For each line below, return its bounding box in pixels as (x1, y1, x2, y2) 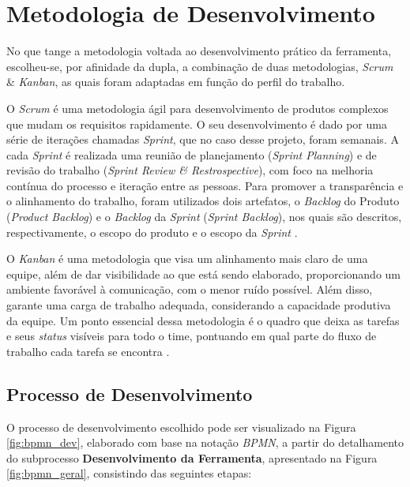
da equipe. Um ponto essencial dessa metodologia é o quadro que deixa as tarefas (6, 312, 400, 328)
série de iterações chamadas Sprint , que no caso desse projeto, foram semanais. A (6, 131, 399, 148)
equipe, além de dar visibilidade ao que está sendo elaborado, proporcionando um (6, 265, 401, 282)
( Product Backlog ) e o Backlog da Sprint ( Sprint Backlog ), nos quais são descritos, (6, 208, 402, 225)
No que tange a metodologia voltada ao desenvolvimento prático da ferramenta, (6, 43, 392, 59)
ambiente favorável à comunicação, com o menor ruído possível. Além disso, (6, 281, 373, 298)
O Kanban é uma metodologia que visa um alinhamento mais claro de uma (6, 250, 368, 267)
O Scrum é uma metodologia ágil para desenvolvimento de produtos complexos (6, 99, 389, 116)
